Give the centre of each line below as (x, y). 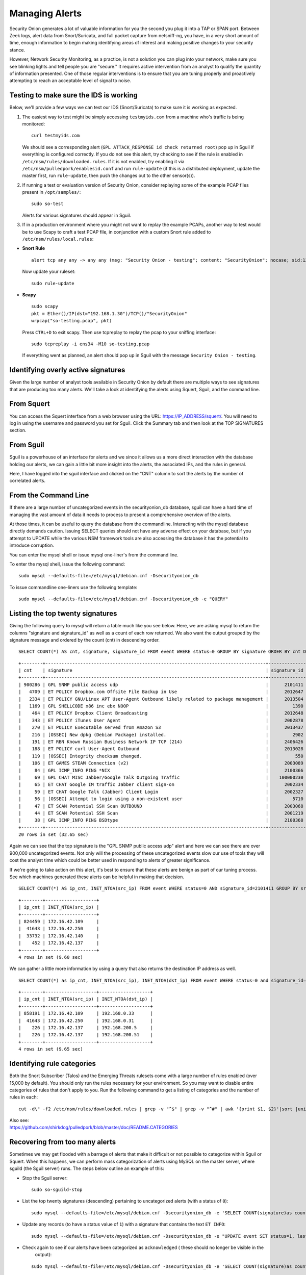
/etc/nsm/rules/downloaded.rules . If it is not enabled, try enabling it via (103, 161)
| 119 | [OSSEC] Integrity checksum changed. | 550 (161, 756)
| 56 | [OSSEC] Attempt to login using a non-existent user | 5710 (161, 799)
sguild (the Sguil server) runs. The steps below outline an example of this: (87, 1168)
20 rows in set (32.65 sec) (54, 835)
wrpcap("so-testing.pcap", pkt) (72, 321)
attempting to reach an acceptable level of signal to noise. (70, 81)
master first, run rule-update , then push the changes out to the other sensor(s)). (109, 175)
